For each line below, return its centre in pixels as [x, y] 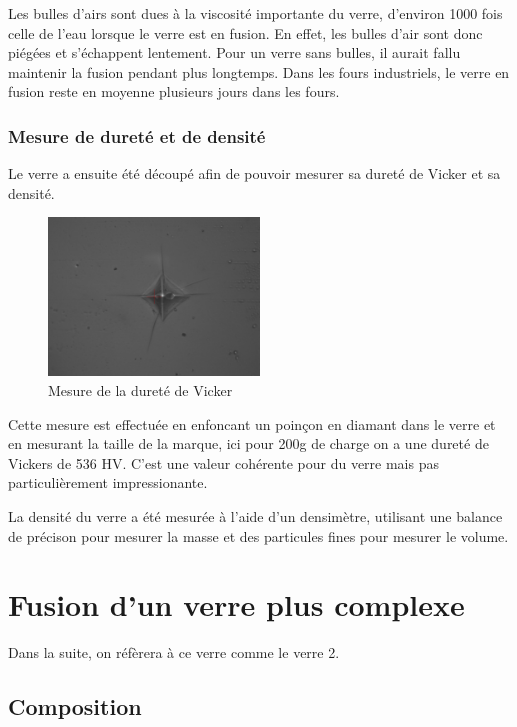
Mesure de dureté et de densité [137, 135]
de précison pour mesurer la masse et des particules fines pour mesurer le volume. [258, 535]
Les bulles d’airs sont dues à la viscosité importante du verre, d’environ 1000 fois [255, 13]
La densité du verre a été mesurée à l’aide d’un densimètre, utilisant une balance [255, 515]
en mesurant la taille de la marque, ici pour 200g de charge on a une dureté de [248, 443]
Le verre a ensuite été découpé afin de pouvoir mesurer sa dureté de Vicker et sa [254, 173]
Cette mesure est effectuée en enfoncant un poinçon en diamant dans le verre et [252, 423]
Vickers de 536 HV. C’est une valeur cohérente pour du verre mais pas [223, 462]
